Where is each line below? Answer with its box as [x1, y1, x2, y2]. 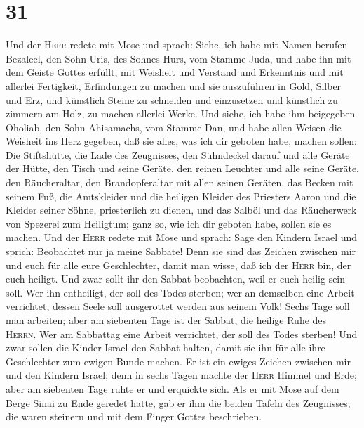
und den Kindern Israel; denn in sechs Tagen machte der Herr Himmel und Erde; [6, 368, 357, 382]
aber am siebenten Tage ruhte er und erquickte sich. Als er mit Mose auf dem [6, 381, 339, 396]
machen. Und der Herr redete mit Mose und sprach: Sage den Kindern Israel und [6, 230, 358, 245]
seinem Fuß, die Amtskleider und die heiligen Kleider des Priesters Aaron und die [6, 188, 356, 203]
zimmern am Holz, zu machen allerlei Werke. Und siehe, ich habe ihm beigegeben [6, 106, 356, 121]
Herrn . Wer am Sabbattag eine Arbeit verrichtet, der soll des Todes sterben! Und [6, 326, 358, 341]
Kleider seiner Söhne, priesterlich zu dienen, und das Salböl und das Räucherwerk [6, 202, 357, 217]
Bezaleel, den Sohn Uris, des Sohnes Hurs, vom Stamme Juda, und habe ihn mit [6, 51, 351, 65]
